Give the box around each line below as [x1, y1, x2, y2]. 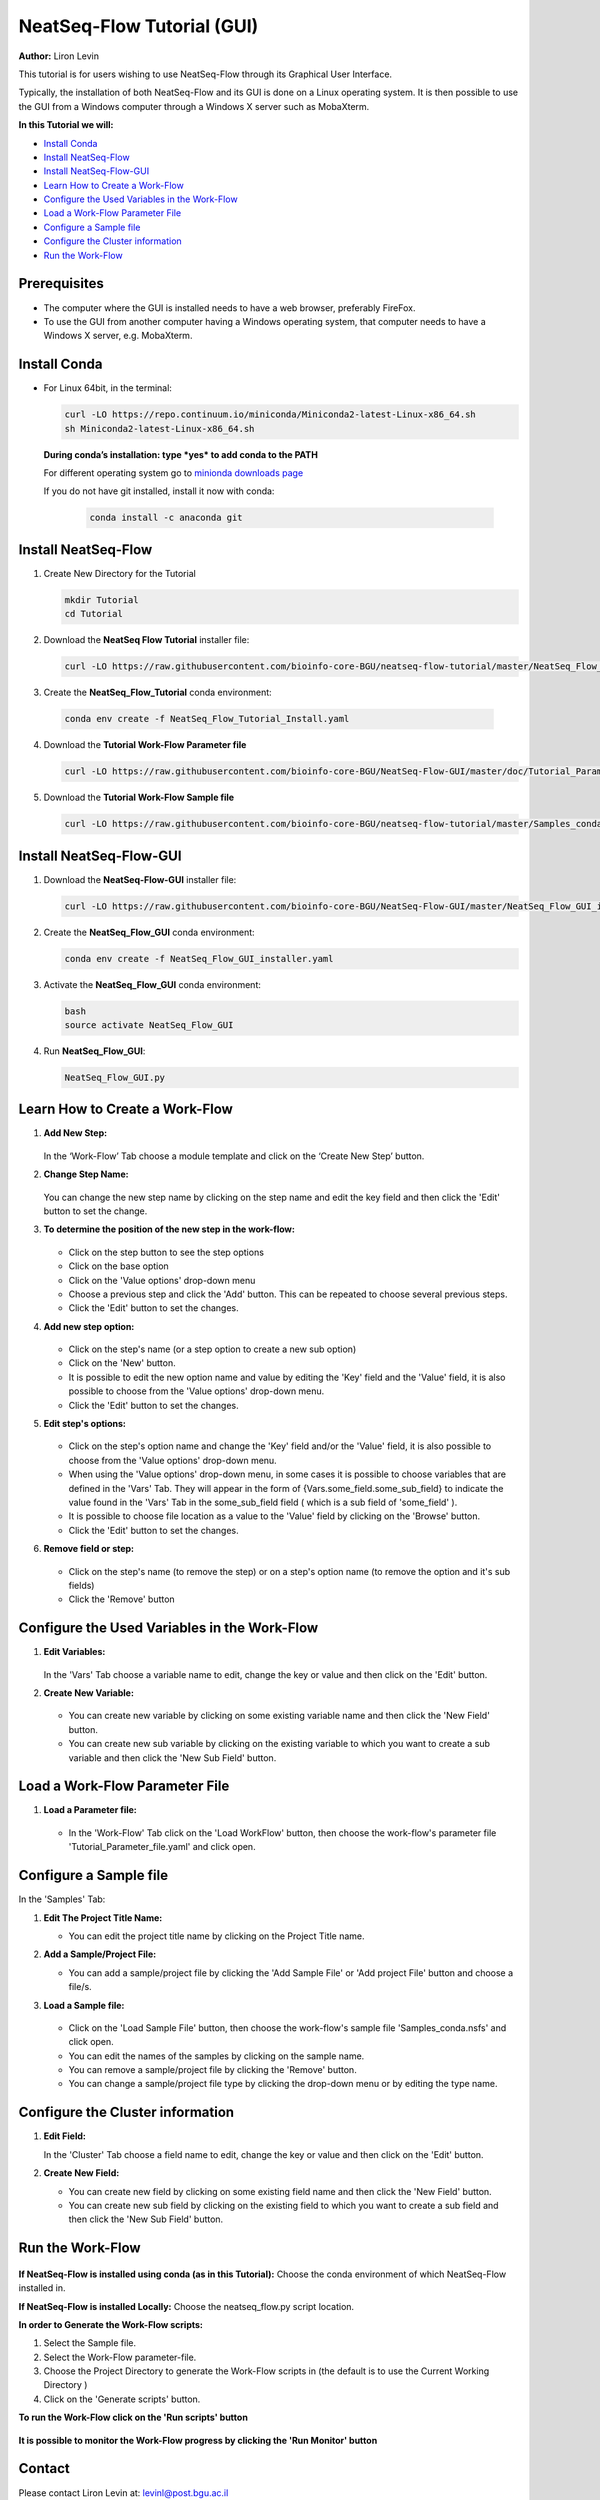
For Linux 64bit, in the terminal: [43, 382, 172, 394]
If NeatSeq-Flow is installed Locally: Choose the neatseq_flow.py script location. [18, 2300, 355, 2312]
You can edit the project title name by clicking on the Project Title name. [68, 1930, 365, 1942]
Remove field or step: [43, 1543, 135, 1555]
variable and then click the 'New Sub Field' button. [68, 1751, 277, 1764]
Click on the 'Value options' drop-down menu [68, 1274, 256, 1286]
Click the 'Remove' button [68, 1593, 175, 1605]
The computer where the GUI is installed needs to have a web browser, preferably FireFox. [43, 301, 416, 314]
